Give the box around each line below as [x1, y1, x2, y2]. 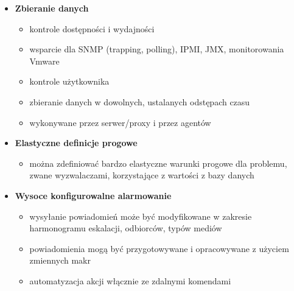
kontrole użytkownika [29, 75, 110, 88]
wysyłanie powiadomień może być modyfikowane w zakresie [29, 209, 252, 222]
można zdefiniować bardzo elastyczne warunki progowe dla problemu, [29, 156, 287, 169]
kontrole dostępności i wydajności [29, 22, 155, 35]
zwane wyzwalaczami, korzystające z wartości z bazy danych [29, 169, 254, 181]
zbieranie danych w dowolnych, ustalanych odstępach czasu [29, 95, 250, 108]
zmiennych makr [29, 254, 91, 267]
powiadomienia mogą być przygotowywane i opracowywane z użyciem [29, 242, 289, 254]
